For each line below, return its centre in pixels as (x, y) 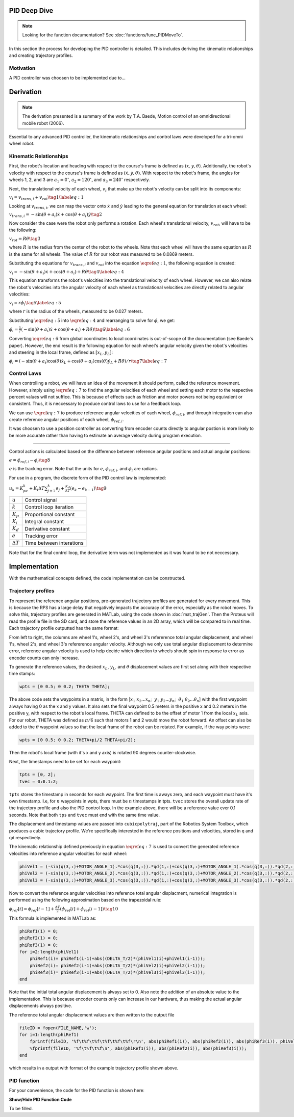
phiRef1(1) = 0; (39, 931)
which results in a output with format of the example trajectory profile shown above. (94, 1068)
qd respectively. (25, 838)
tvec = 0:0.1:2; (39, 781)
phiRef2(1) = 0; (39, 938)
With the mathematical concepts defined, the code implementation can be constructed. (97, 578)
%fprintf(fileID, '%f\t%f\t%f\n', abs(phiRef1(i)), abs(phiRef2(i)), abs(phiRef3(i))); (138, 1048)
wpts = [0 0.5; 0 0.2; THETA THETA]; (65, 687)
